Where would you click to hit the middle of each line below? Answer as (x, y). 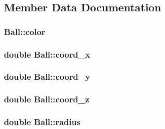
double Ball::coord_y (47, 77)
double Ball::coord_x (47, 54)
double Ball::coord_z (47, 99)
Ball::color (25, 31)
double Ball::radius (42, 122)
